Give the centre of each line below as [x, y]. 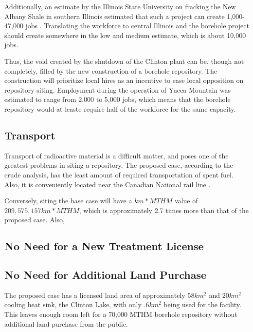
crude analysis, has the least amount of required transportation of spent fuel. [119, 174]
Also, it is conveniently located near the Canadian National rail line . [108, 184]
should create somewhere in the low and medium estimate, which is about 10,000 [125, 35]
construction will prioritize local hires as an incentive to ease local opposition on [124, 80]
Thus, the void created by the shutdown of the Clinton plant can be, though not [124, 61]
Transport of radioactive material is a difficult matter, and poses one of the [117, 155]
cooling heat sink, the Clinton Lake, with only [73, 304]
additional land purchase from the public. [66, 323]
